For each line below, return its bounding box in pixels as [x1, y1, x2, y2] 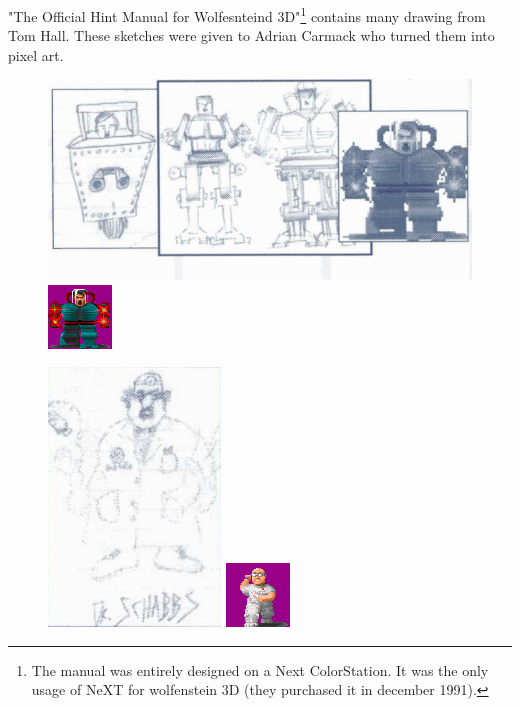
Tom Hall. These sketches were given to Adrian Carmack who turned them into [8, 25, 495, 46]
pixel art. [8, 44, 64, 65]
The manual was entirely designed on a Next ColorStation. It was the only [31, 659, 489, 680]
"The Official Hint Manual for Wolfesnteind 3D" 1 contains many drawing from [8, 3, 486, 26]
